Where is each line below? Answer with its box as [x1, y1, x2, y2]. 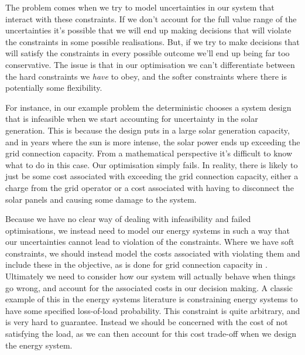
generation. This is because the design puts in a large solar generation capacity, [5, 124, 290, 136]
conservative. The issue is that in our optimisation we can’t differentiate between [5, 58, 295, 70]
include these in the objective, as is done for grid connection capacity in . [5, 258, 268, 271]
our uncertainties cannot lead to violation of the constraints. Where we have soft [5, 235, 294, 248]
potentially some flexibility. [5, 81, 102, 94]
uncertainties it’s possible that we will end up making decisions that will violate [5, 24, 292, 36]
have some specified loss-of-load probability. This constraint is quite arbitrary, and [5, 304, 300, 316]
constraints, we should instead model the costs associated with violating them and [5, 247, 300, 259]
